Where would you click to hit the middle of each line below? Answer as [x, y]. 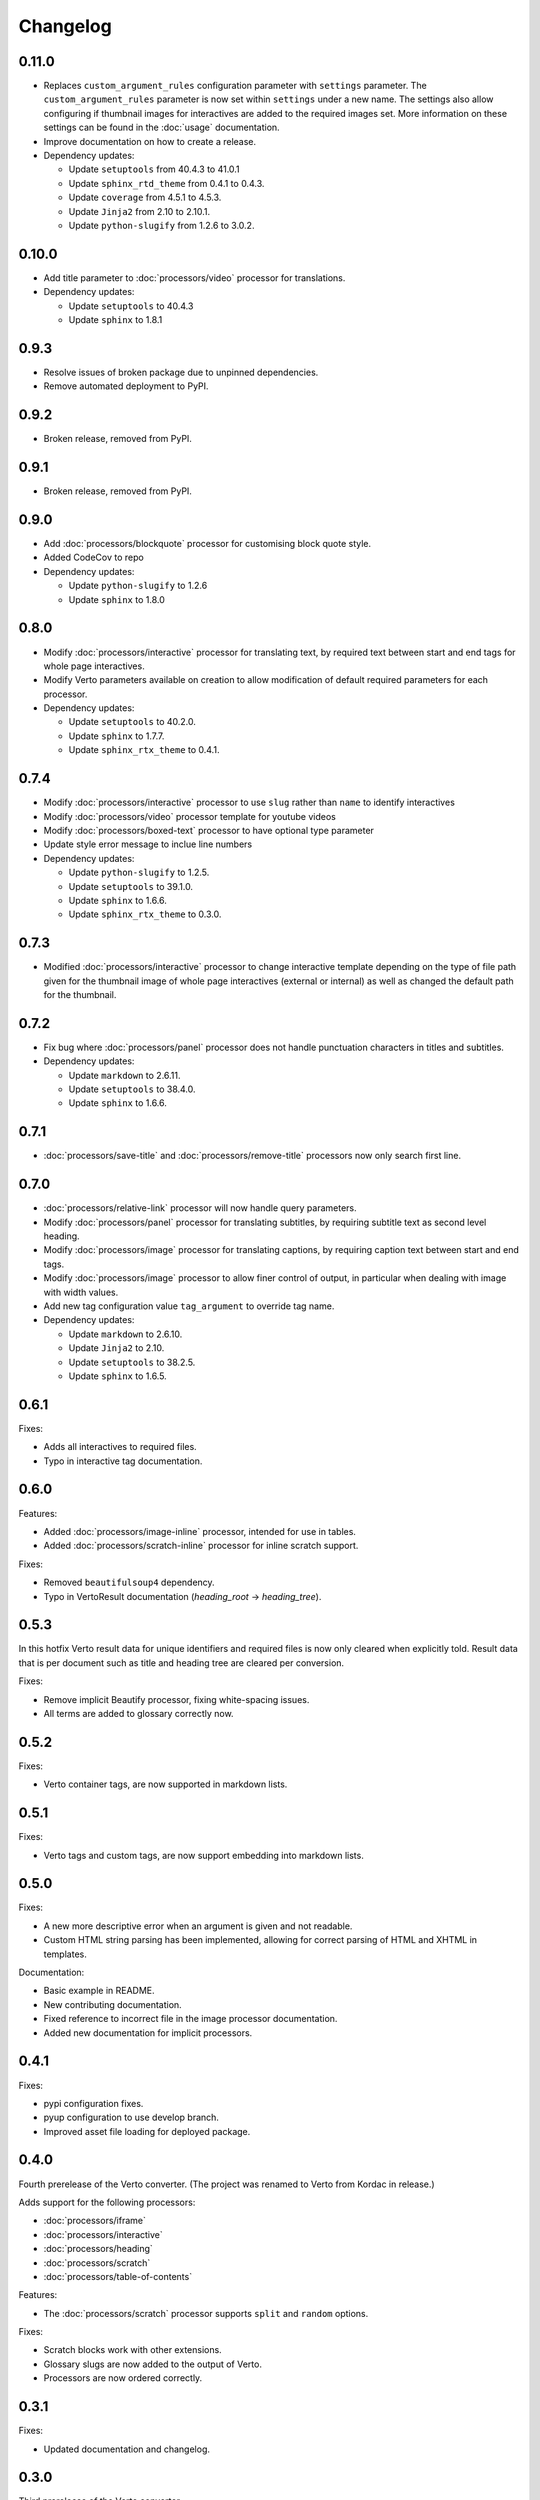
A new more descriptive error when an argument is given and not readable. [198, 1926]
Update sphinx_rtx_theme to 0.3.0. [145, 914]
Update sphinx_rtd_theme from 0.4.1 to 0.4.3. [166, 183]
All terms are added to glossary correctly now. [138, 1713]
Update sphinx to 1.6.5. [117, 1376]
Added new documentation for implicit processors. [148, 2032]
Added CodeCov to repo [93, 557]
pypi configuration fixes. [93, 2103]
